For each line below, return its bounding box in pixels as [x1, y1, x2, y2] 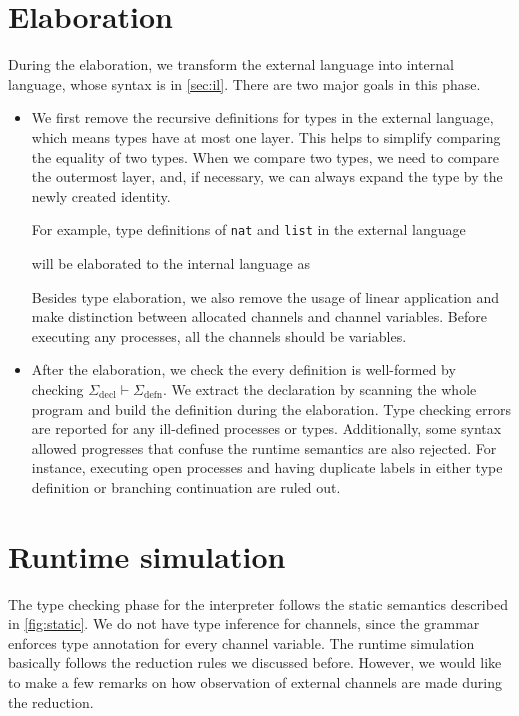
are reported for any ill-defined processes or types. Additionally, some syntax [31, 418, 502, 439]
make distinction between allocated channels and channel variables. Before [31, 306, 487, 327]
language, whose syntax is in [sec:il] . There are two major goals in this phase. [8, 73, 481, 94]
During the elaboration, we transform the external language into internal [8, 54, 454, 75]
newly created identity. [31, 185, 171, 206]
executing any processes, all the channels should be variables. [31, 325, 407, 346]
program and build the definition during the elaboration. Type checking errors [31, 398, 511, 419]
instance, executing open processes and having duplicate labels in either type [31, 457, 503, 478]
